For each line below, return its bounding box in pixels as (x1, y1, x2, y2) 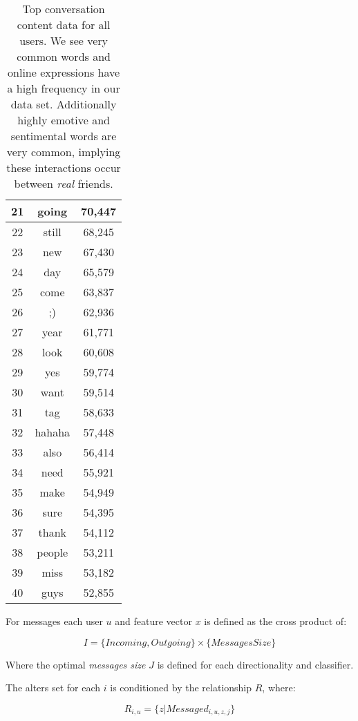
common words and (17, 48, 111, 64)
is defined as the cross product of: (204, 614, 347, 628)
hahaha (35, 424, 70, 440)
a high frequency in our (7, 80, 120, 96)
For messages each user (6, 614, 103, 628)
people (37, 544, 68, 560)
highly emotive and (17, 112, 110, 128)
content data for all (17, 17, 111, 32)
